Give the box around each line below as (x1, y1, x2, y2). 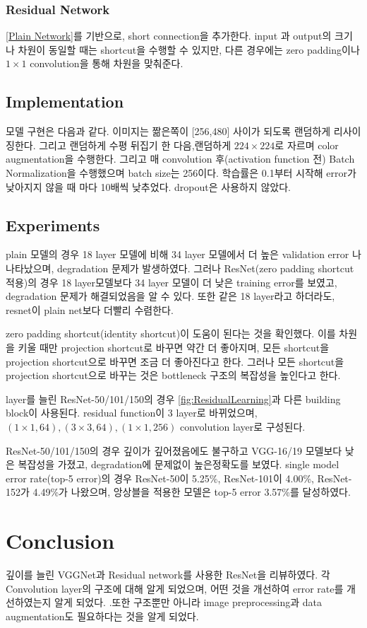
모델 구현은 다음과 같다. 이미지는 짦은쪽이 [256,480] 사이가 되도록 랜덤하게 (6, 124, 331, 139)
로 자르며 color (275, 137, 339, 152)
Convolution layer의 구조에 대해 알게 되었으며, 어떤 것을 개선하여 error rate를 (6, 581, 344, 595)
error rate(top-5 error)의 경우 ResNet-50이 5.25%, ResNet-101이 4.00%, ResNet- (6, 470, 352, 485)
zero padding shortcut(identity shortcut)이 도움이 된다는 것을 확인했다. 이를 (6, 326, 336, 341)
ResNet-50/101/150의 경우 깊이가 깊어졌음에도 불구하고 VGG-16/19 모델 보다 (6, 443, 342, 458)
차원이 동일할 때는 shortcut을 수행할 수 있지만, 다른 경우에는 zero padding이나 (18, 42, 360, 57)
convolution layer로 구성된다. (179, 419, 306, 434)
